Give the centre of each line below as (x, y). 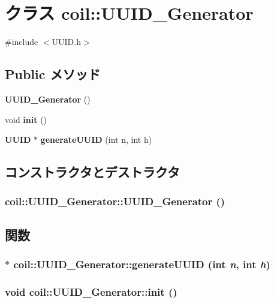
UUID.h (66, 42)
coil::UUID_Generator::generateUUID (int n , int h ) (142, 264)
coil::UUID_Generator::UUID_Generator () (115, 201)
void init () (26, 119)
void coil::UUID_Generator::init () (91, 291)
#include (22, 42)
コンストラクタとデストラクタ (92, 172)
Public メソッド (53, 74)
